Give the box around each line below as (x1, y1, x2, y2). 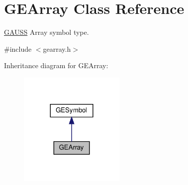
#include (4, 43, 32, 54)
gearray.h (43, 43, 71, 54)
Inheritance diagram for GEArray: (4, 60, 108, 71)
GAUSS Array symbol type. (4, 27, 89, 37)
